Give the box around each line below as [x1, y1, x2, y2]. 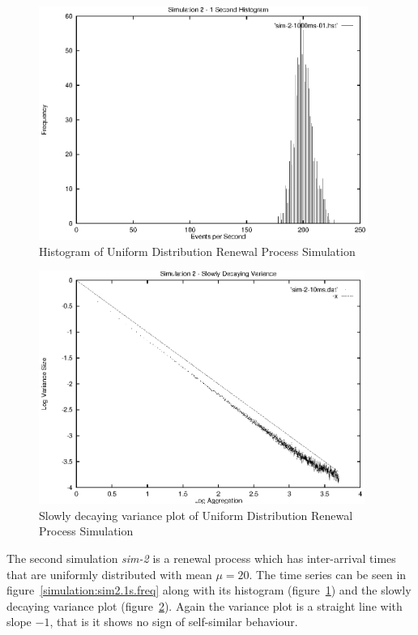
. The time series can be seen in [249, 565, 407, 582]
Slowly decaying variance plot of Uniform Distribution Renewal [39, 506, 353, 523]
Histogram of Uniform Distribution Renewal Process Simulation [39, 242, 356, 259]
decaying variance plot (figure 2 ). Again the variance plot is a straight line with [6, 597, 403, 614]
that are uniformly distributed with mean [6, 565, 212, 582]
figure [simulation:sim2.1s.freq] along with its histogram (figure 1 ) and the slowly [6, 582, 412, 599]
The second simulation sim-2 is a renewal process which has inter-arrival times [6, 549, 396, 566]
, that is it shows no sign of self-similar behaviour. [49, 613, 298, 630]
